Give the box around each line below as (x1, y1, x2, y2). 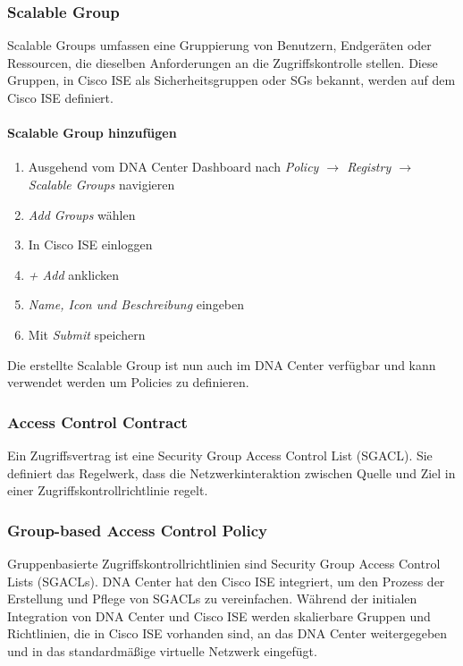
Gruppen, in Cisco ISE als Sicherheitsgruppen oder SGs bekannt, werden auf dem (7, 71, 456, 89)
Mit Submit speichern (28, 325, 146, 343)
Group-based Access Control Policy (7, 518, 267, 541)
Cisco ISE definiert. (7, 89, 114, 106)
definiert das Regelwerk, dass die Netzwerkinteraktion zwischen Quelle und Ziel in (7, 463, 456, 482)
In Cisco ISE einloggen (28, 235, 153, 254)
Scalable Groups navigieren (28, 174, 175, 193)
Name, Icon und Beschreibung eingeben (28, 295, 245, 314)
